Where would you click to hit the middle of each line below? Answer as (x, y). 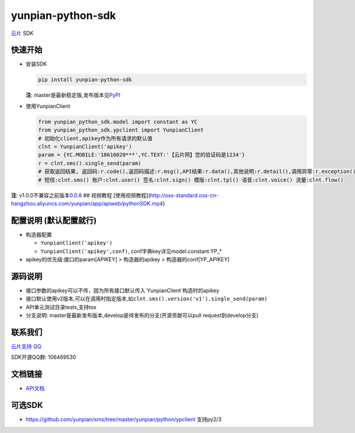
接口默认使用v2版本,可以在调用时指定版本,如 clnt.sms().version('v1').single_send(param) (146, 299)
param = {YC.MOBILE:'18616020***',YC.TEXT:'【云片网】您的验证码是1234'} (142, 155)
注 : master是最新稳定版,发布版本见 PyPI (73, 95)
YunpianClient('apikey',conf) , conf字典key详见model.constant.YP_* (131, 251)
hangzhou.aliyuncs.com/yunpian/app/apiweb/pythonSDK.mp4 (87, 203)
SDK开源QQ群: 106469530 (43, 357)
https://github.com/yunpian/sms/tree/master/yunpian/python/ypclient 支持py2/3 (124, 419)
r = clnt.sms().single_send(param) (90, 163)
